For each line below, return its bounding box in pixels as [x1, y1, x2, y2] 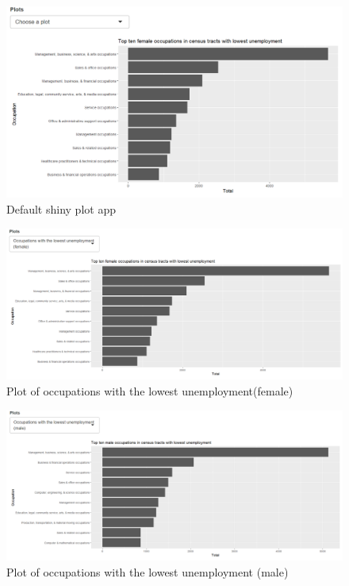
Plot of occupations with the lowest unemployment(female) [6, 383, 293, 399]
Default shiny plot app [6, 200, 116, 217]
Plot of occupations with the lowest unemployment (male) [6, 563, 289, 580]
